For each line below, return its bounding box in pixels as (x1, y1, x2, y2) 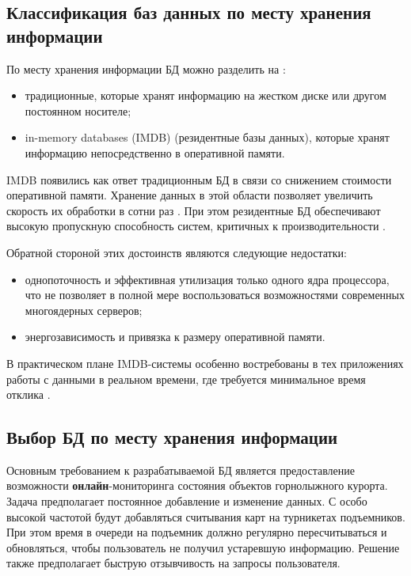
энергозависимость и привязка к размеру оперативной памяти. (25, 328, 325, 345)
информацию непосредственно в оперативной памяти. (25, 144, 285, 161)
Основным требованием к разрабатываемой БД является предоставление (6, 461, 355, 478)
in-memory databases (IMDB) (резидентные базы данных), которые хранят (25, 129, 390, 146)
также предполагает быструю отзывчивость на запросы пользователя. (6, 555, 341, 571)
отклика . (6, 386, 51, 403)
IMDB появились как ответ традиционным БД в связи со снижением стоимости (6, 171, 392, 188)
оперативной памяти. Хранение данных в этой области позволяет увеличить (6, 187, 373, 203)
